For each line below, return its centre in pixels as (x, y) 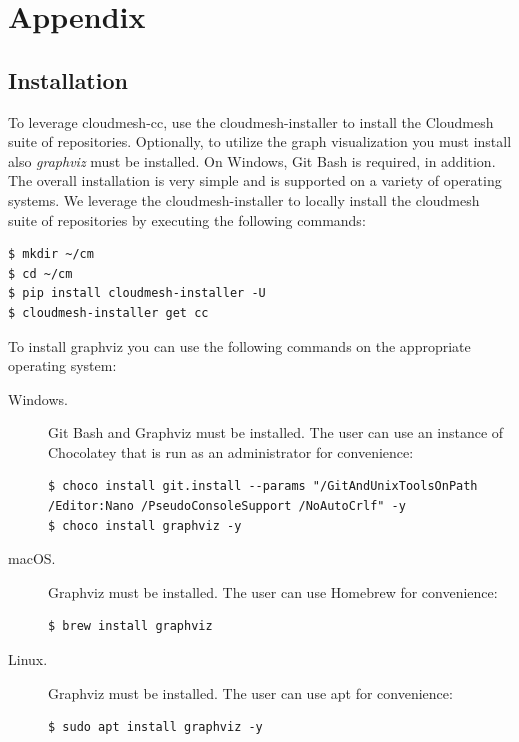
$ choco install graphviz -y (145, 525)
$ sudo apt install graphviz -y (155, 727)
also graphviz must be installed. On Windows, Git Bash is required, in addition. (252, 160)
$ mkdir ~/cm (51, 254)
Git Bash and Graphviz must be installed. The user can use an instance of (276, 432)
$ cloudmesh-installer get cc (108, 312)
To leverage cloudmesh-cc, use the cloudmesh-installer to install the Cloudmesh (251, 121)
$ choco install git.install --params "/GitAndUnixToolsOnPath (263, 486)
